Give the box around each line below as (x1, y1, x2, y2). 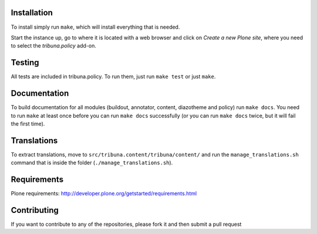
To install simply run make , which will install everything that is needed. (11, 23, 180, 30)
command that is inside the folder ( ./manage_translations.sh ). (11, 159, 173, 167)
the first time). (11, 120, 45, 127)
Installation (11, 8, 53, 18)
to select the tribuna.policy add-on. (11, 42, 96, 49)
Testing (11, 57, 39, 67)
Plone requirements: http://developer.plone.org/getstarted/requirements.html (11, 190, 197, 197)
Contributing (11, 205, 59, 215)
